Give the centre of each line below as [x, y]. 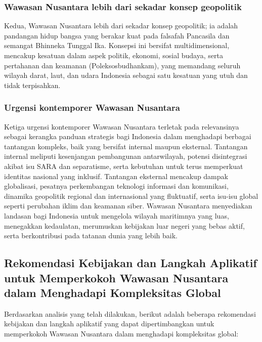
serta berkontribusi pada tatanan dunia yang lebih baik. [91, 236]
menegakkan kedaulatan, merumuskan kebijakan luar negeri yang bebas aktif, [124, 225]
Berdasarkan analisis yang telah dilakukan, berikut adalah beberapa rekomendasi [130, 313]
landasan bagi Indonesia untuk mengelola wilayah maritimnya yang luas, [117, 215]
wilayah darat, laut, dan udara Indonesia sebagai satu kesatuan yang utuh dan [126, 75]
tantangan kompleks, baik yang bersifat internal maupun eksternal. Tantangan [126, 146]
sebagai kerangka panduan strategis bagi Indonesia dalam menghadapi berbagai [128, 136]
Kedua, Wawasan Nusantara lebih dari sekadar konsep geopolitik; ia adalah [121, 26]
